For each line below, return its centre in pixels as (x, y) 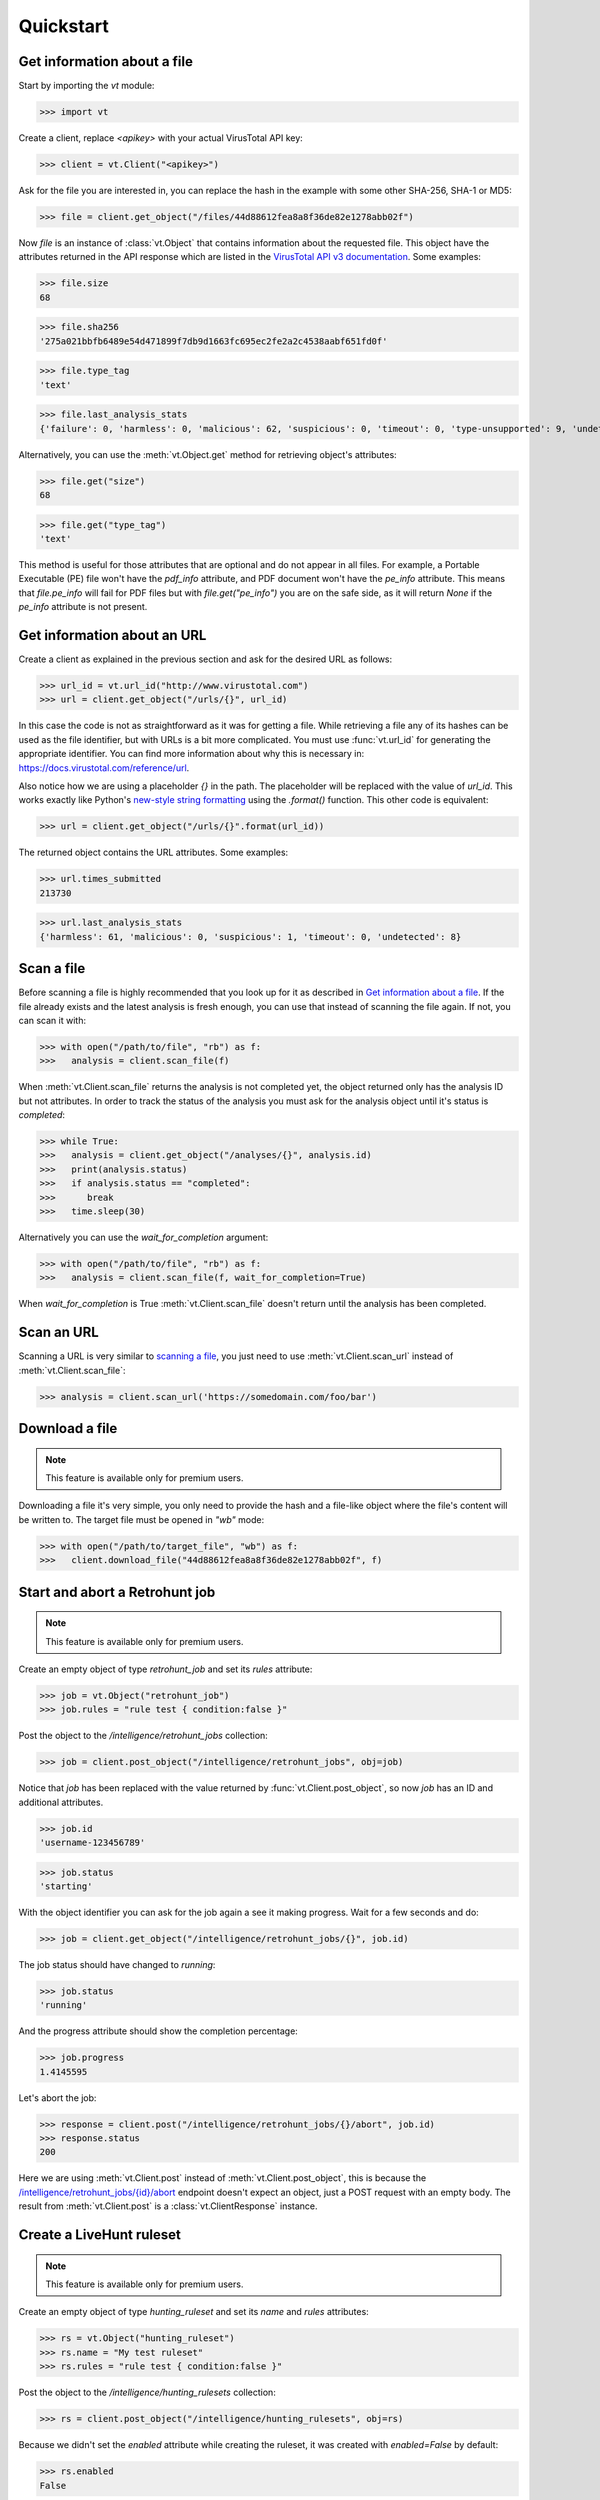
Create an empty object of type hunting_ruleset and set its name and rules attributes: (193, 2312)
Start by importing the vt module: (86, 86)
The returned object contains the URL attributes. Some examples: (153, 852)
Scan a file (52, 968)
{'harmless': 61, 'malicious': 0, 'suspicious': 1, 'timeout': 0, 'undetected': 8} (250, 936)
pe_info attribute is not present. (83, 607)
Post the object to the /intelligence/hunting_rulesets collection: (147, 2392)
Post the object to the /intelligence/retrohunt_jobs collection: (143, 1736)
